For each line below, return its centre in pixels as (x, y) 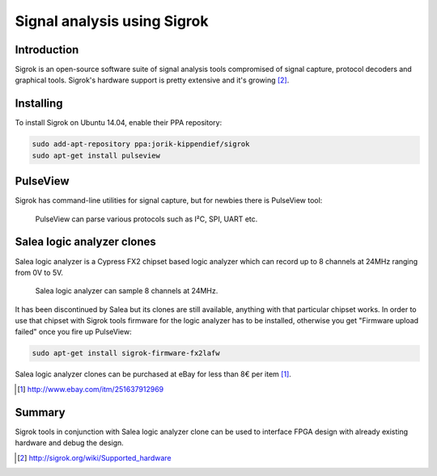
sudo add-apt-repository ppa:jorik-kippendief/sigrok (141, 144)
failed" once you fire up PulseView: (74, 332)
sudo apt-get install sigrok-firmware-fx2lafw (126, 353)
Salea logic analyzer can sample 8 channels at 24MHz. (127, 291)
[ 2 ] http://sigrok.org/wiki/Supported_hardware (94, 457)
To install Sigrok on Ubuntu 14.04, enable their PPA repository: (119, 123)
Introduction (47, 50)
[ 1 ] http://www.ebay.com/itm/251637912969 (91, 389)
